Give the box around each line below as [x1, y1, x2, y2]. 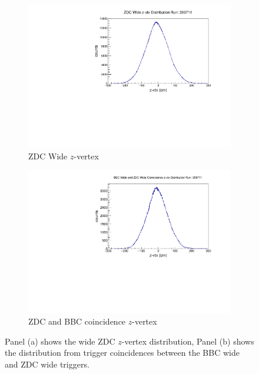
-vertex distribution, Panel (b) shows [121, 335, 254, 347]
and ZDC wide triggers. [5, 358, 89, 370]
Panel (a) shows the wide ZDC [5, 335, 115, 347]
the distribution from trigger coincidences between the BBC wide [5, 346, 240, 359]
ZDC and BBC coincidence [28, 315, 126, 327]
